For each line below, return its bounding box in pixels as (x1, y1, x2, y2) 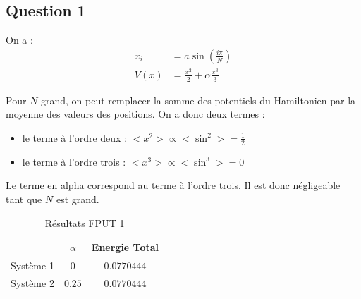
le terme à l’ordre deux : (22, 130, 128, 145)
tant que (6, 191, 42, 206)
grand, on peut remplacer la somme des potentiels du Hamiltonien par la (40, 92, 356, 107)
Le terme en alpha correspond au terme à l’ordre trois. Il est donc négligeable (6, 178, 341, 193)
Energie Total (91, 240, 159, 255)
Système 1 (11, 257, 54, 272)
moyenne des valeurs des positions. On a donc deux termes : (6, 106, 265, 121)
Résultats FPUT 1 (44, 215, 125, 230)
